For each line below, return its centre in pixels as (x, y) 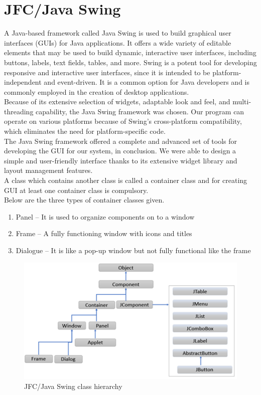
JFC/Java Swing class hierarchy (73, 386)
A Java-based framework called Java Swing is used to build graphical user (118, 33)
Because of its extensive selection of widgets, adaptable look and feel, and (117, 102)
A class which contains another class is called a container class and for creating (126, 180)
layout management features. (48, 170)
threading (19, 111)
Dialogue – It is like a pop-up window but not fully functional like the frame (133, 250)
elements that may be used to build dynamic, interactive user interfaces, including (130, 52)
